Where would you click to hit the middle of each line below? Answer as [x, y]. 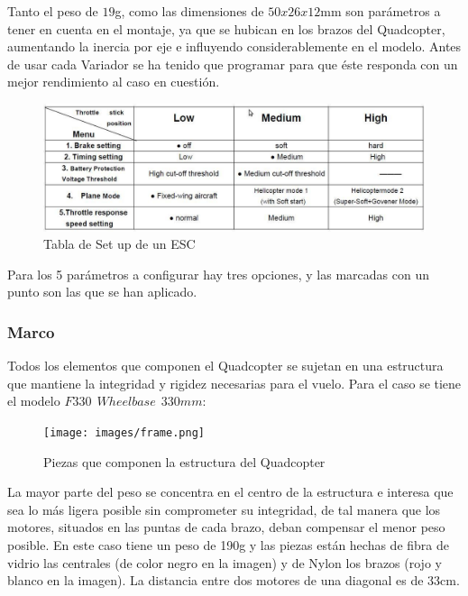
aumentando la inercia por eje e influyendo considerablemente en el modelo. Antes [234, 46]
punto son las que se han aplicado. [102, 292]
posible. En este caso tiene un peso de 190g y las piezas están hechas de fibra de [228, 544]
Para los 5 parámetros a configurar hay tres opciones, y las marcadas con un [218, 274]
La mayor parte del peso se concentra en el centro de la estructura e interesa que [230, 492]
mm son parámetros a [381, 11]
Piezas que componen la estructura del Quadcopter [184, 461]
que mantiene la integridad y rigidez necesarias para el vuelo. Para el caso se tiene [234, 383]
